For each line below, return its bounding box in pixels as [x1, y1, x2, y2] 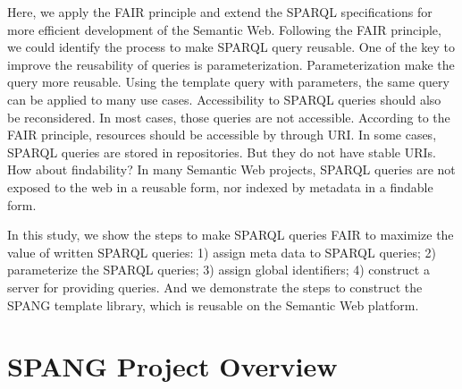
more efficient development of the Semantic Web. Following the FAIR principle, [7, 20, 441, 38]
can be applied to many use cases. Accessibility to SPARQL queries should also [7, 89, 441, 108]
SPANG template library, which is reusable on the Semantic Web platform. [7, 295, 419, 314]
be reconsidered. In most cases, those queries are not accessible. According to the [7, 107, 450, 126]
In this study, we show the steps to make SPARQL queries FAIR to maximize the [7, 225, 454, 244]
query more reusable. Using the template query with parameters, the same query [7, 72, 449, 91]
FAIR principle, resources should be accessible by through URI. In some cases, [7, 125, 437, 144]
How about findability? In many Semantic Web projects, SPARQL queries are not [7, 160, 456, 179]
